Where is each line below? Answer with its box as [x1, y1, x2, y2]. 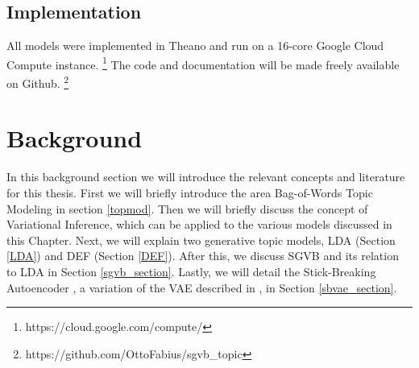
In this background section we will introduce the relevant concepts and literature [6, 168, 405, 185]
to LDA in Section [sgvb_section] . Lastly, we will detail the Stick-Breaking [6, 263, 376, 279]
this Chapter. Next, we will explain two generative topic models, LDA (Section [6, 231, 396, 248]
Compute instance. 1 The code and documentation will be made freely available [6, 53, 400, 72]
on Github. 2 [6, 72, 69, 91]
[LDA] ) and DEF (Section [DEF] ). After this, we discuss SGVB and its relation [6, 247, 399, 264]
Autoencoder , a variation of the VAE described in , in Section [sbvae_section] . [6, 279, 397, 296]
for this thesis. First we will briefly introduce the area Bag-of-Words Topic [6, 184, 373, 201]
